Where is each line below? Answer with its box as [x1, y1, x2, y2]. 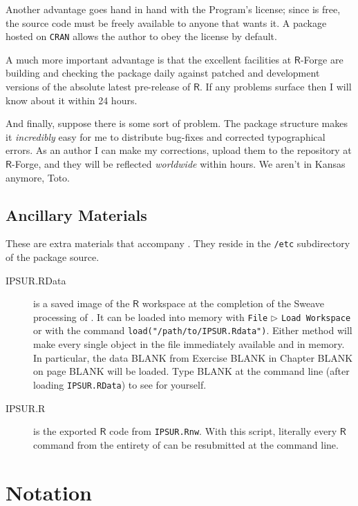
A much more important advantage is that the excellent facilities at [6, 52, 292, 66]
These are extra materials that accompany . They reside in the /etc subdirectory [6, 236, 350, 251]
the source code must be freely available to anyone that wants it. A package [6, 15, 327, 30]
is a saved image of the [33, 296, 130, 311]
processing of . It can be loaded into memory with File [33, 309, 268, 324]
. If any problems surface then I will [199, 79, 352, 94]
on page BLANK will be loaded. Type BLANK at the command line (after [33, 364, 350, 378]
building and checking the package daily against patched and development [6, 66, 320, 80]
